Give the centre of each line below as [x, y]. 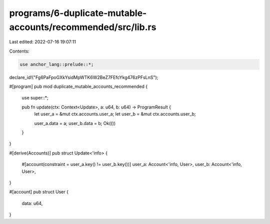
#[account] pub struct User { [39, 192]
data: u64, [32, 203]
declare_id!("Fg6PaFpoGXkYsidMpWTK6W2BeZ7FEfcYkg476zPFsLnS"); [84, 77]
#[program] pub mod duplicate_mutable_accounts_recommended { [78, 86]
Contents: [19, 51]
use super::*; [35, 98]
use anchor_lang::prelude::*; [57, 64]
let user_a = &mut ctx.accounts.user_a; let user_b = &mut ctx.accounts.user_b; [115, 114]
